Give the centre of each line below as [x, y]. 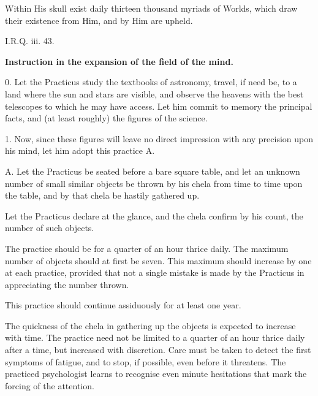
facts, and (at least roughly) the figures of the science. [106, 118]
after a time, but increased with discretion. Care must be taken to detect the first [158, 350]
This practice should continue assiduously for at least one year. [123, 305]
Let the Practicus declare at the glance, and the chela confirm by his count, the [154, 215]
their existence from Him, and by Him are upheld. [99, 20]
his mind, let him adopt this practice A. [80, 150]
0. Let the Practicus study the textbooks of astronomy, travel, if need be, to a [151, 82]
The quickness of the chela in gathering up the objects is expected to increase [150, 325]
